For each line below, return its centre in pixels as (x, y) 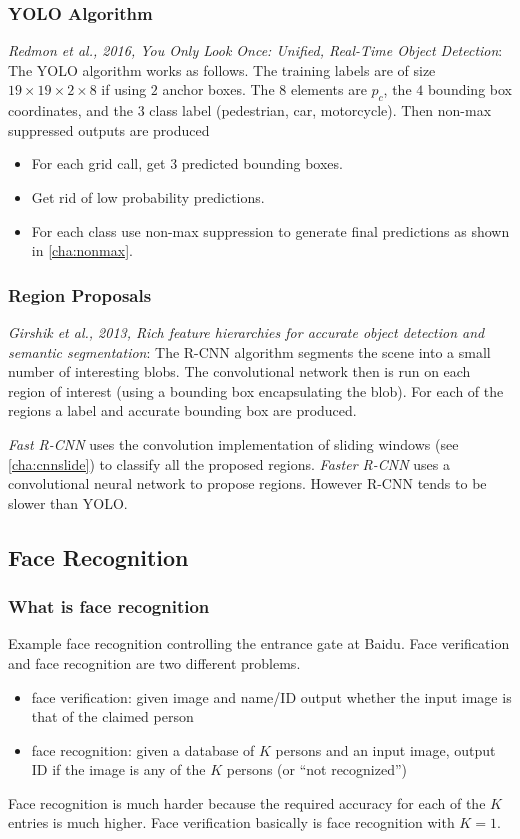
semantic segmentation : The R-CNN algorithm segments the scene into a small (249, 351)
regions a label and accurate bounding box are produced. (182, 410)
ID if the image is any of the (118, 769)
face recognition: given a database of (143, 749)
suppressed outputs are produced (109, 129)
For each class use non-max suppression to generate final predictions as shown (270, 230)
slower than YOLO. (68, 502)
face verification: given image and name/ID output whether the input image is (271, 696)
